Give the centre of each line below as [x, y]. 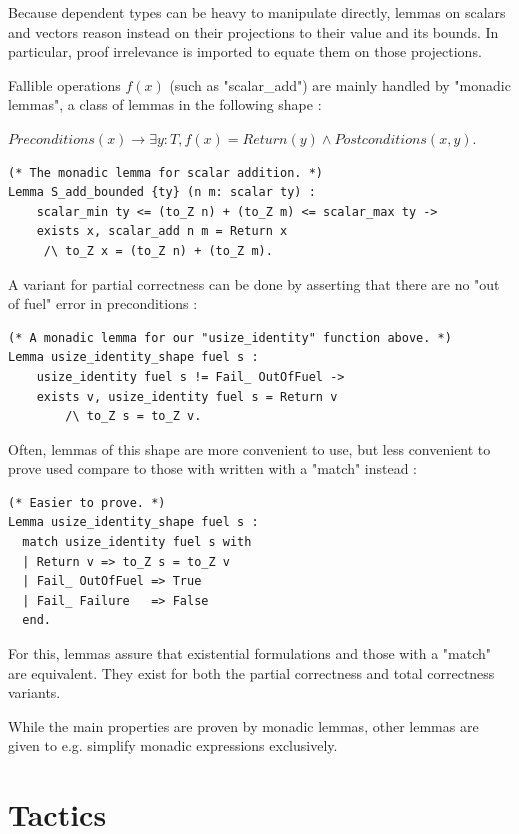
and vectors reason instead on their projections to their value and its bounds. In [253, 31]
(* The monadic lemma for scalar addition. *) [165, 172]
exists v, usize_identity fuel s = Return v [187, 396]
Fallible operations [64, 84]
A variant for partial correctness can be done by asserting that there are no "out [254, 283]
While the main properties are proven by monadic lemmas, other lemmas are [243, 725]
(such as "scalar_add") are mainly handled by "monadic [340, 84]
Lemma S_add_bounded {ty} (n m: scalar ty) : [162, 192]
